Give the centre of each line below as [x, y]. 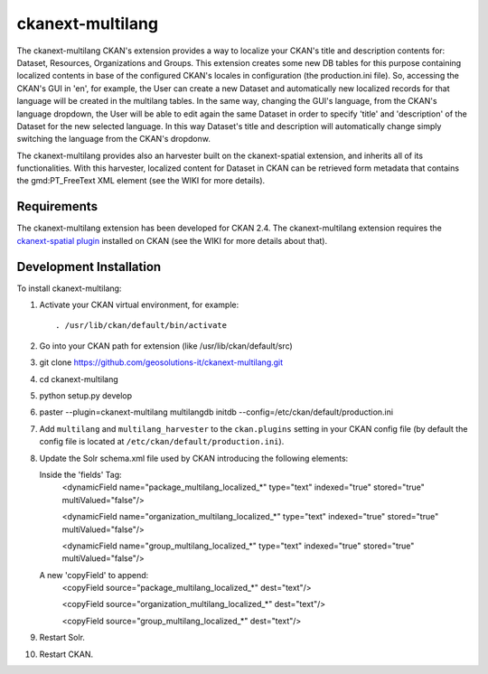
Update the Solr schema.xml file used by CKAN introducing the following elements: [194, 458]
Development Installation [89, 267]
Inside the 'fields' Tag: [80, 474]
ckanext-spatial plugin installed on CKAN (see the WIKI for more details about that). [172, 240]
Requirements [57, 206]
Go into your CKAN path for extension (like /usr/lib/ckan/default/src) [166, 346]
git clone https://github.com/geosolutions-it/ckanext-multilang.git [161, 362]
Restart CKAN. [66, 654]
